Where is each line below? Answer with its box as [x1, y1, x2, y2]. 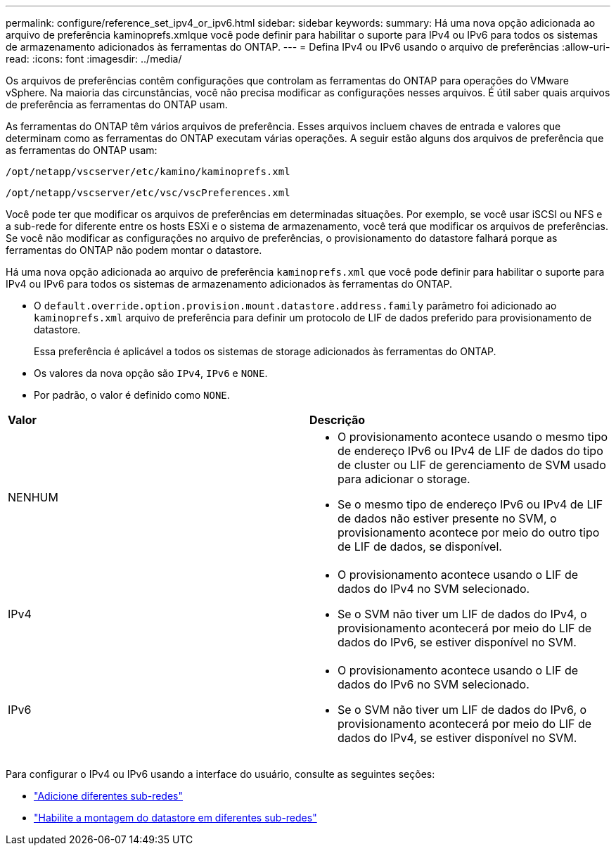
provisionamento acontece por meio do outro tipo [338, 525, 600, 539]
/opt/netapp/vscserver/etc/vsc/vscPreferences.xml [6, 187, 290, 198]
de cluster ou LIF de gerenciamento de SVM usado [338, 458, 606, 472]
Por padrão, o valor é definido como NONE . [34, 389, 230, 401]
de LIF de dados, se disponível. [338, 539, 502, 554]
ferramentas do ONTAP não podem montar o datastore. [6, 244, 262, 256]
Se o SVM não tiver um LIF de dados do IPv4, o [338, 607, 587, 621]
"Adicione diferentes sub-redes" [34, 790, 184, 802]
